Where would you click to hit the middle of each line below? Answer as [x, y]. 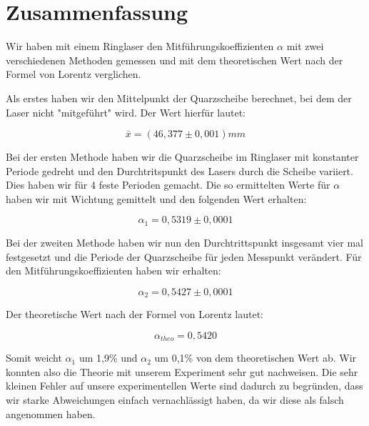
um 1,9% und [108, 358]
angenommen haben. [51, 413]
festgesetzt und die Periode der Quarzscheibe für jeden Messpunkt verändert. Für [184, 256]
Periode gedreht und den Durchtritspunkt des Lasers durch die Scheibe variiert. [180, 170]
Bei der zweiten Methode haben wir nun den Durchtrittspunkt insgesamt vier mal [184, 242]
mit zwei [305, 46]
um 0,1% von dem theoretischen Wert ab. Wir [256, 358]
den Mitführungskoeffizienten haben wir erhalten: [113, 271]
